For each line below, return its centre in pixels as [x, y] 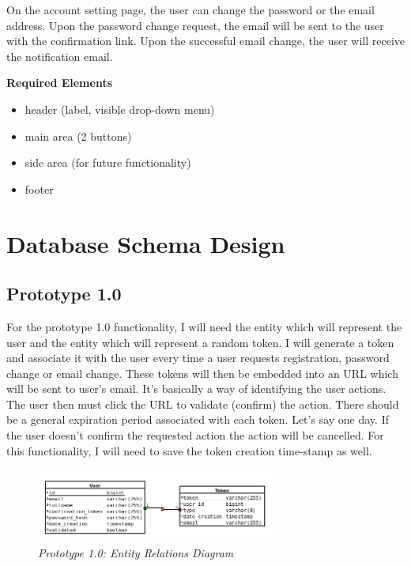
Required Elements [60, 83]
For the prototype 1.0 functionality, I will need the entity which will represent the [204, 326]
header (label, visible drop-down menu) [120, 109]
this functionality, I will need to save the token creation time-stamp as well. [189, 450]
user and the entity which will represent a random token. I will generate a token [200, 342]
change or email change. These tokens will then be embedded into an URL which [202, 373]
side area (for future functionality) [108, 162]
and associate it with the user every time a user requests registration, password [198, 358]
